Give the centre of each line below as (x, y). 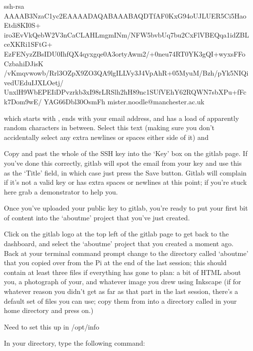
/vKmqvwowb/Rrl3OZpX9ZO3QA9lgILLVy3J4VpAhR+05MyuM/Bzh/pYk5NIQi (126, 73)
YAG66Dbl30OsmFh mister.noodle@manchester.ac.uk (124, 101)
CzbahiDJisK (24, 63)
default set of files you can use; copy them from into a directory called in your (120, 301)
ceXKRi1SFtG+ (28, 44)
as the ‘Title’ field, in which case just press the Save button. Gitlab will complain (125, 172)
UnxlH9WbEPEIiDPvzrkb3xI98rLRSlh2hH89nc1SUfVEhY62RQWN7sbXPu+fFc (125, 92)
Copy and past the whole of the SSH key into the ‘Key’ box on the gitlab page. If (126, 153)
